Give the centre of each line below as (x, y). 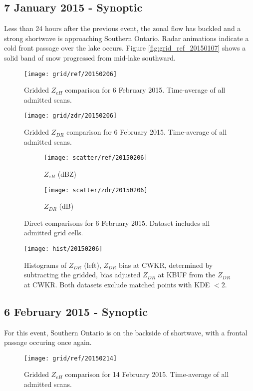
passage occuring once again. (48, 342)
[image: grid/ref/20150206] (71, 74)
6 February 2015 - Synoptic (76, 311)
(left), (93, 265)
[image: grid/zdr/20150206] (71, 116)
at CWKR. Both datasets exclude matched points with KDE (117, 284)
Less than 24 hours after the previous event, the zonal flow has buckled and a (123, 28)
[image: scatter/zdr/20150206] (96, 190)
